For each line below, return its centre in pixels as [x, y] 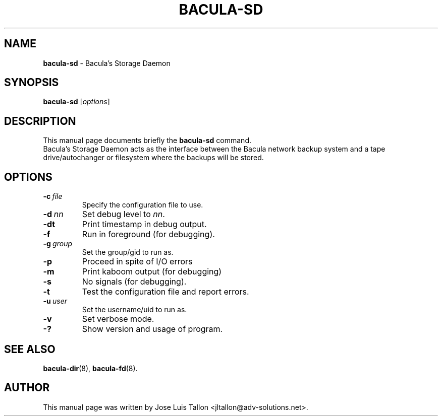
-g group [58, 244]
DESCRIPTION [40, 121]
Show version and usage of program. [152, 329]
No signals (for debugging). [134, 282]
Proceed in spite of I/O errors [137, 262]
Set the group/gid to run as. [128, 252]
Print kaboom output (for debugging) [152, 272]
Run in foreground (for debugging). [148, 234]
